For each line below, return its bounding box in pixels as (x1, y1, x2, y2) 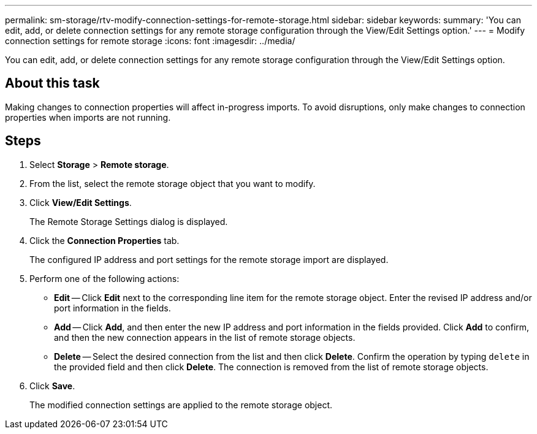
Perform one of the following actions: (29, 273, 180, 284)
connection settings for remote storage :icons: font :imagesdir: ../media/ (5, 36, 295, 46)
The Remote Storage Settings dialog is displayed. (29, 216, 228, 227)
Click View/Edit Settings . (29, 197, 132, 208)
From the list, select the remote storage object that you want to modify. (29, 178, 316, 189)
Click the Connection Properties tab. (29, 235, 180, 246)
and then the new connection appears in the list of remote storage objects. (54, 332, 356, 343)
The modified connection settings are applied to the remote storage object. (29, 399, 333, 410)
